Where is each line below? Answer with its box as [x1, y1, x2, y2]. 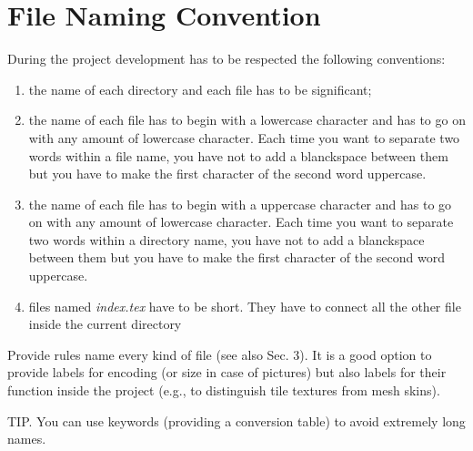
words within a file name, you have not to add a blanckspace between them [28, 146, 448, 165]
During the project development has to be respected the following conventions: [7, 49, 446, 68]
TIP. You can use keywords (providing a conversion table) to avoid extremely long [7, 411, 466, 430]
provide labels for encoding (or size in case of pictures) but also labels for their [7, 363, 447, 382]
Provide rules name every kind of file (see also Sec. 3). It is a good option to [7, 344, 432, 364]
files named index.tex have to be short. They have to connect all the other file [28, 296, 461, 315]
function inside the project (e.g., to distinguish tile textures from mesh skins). [7, 381, 440, 400]
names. [7, 429, 46, 448]
